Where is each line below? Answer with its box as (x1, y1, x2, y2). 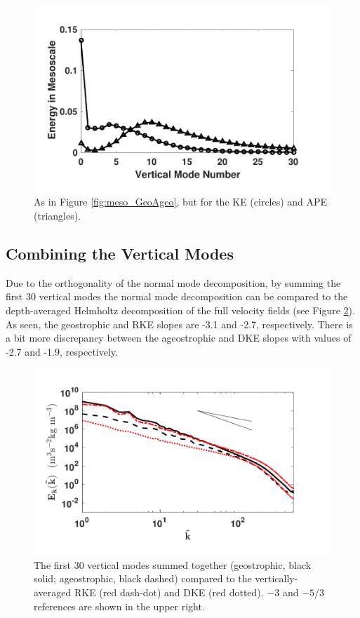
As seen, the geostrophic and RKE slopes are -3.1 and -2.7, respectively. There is (6, 316, 353, 331)
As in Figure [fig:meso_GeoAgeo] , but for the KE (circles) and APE (34, 194, 328, 209)
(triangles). (34, 208, 81, 223)
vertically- (255, 571, 298, 586)
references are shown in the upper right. (34, 598, 205, 613)
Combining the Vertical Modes (6, 243, 234, 264)
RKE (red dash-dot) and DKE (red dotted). (74, 584, 264, 599)
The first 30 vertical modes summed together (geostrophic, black (34, 557, 312, 572)
